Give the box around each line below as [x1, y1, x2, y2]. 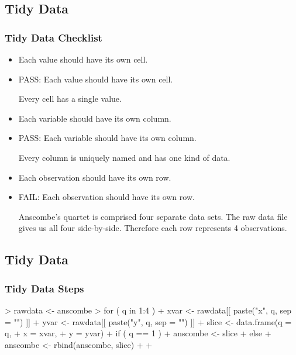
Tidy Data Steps [5, 281, 84, 295]
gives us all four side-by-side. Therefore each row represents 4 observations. [18, 222, 287, 234]
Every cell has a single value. [18, 92, 122, 105]
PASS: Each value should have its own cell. [18, 73, 173, 85]
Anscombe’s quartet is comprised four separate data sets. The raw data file [18, 210, 288, 222]
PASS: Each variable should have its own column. [18, 132, 197, 144]
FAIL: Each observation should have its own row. [18, 191, 195, 203]
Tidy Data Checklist [5, 30, 102, 44]
